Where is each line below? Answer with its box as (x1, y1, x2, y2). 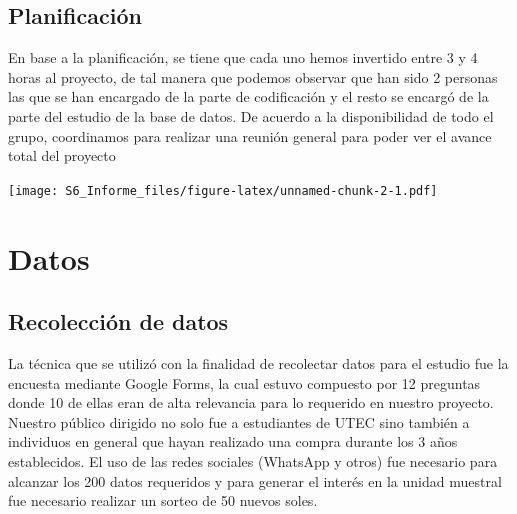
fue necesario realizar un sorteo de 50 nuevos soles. (8, 490, 318, 511)
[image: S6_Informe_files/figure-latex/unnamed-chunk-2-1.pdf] (8, 183, 438, 198)
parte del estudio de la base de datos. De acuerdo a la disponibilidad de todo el (8, 105, 494, 126)
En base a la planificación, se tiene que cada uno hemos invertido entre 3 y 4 (8, 47, 478, 68)
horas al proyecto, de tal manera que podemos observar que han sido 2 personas (8, 66, 498, 87)
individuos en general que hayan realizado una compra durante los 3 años (8, 431, 458, 452)
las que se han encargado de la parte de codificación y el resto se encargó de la (8, 86, 489, 107)
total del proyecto (8, 145, 116, 166)
